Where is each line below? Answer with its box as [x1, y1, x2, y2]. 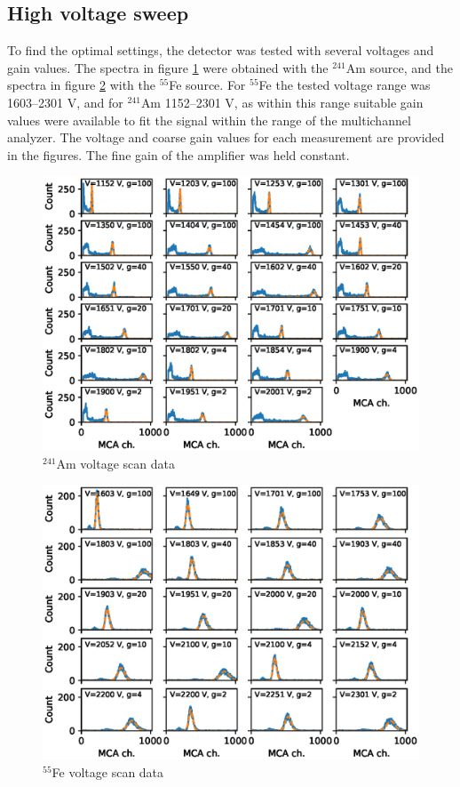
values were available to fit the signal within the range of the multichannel [7, 110, 411, 129]
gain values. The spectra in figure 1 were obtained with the [7, 58, 329, 76]
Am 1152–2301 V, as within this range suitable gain [140, 92, 424, 111]
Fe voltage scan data [52, 762, 164, 781]
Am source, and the [345, 58, 453, 76]
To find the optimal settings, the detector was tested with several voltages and [7, 41, 434, 60]
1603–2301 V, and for [7, 92, 123, 111]
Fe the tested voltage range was [258, 76, 431, 94]
